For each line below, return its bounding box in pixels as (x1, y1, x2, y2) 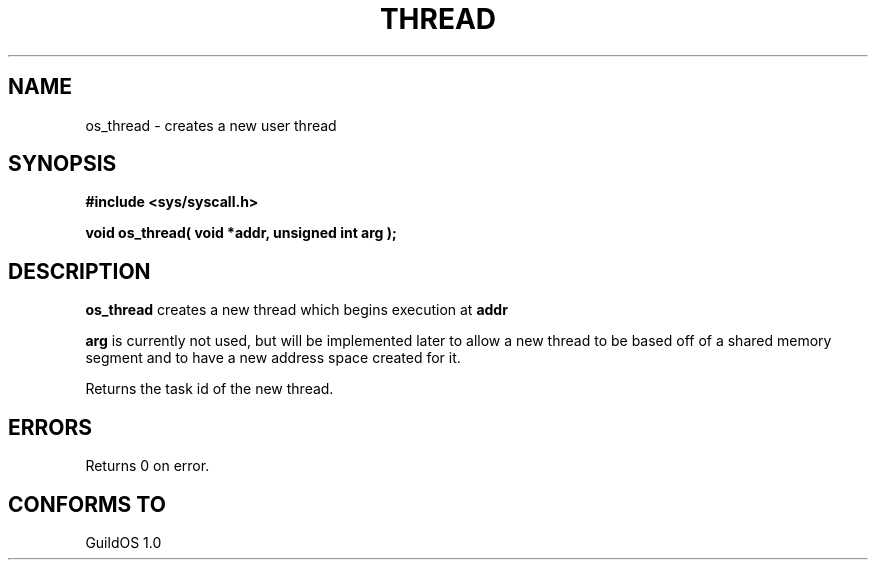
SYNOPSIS (8, 151, 117, 177)
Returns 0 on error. (85, 457, 210, 475)
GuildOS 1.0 (85, 533, 162, 551)
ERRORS (8, 414, 93, 440)
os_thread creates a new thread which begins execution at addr (85, 301, 508, 319)
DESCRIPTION (8, 258, 151, 284)
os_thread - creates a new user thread (85, 116, 337, 134)
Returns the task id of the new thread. (85, 380, 334, 398)
